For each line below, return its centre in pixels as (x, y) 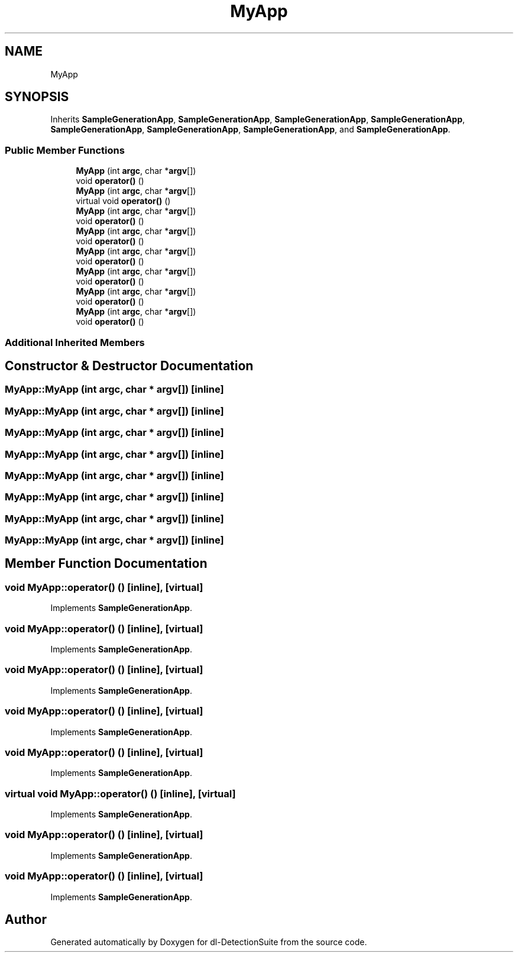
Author (26, 919)
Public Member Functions (65, 150)
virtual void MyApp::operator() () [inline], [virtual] (120, 793)
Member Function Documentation (106, 564)
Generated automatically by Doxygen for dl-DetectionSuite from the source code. (209, 942)
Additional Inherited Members (75, 342)
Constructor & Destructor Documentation (129, 366)
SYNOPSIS (37, 97)
